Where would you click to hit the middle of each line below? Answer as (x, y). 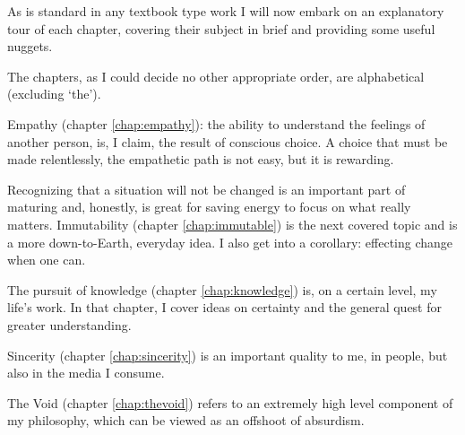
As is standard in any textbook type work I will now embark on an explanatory (226, 11)
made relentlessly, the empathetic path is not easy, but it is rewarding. (201, 159)
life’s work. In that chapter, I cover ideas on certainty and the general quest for (225, 307)
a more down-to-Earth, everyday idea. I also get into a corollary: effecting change (230, 242)
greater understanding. (69, 324)
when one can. (47, 260)
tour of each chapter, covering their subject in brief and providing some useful (221, 28)
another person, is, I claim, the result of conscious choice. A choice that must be (228, 141)
